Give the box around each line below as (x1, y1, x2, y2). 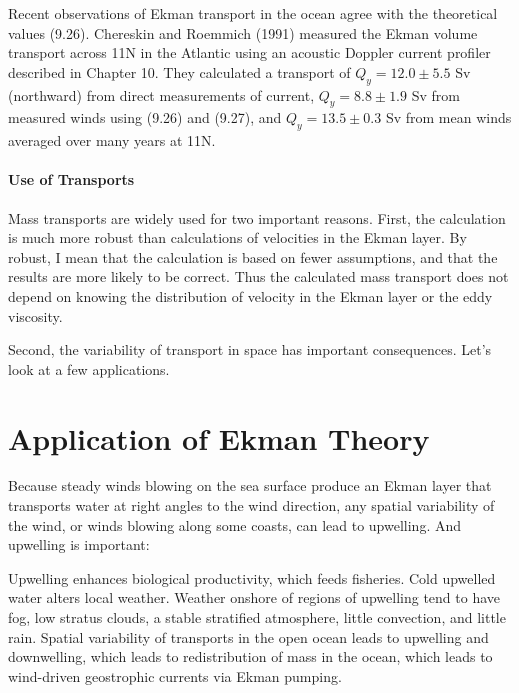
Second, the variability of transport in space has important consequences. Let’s (8, 339, 492, 360)
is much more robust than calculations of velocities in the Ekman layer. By (8, 227, 467, 248)
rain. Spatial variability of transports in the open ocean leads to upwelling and (8, 626, 489, 647)
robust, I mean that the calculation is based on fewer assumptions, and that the (8, 246, 498, 267)
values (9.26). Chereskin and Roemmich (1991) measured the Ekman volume (8, 22, 478, 43)
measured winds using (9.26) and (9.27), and (8, 107, 282, 128)
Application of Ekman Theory (8, 417, 430, 458)
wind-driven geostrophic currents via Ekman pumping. (8, 665, 342, 686)
